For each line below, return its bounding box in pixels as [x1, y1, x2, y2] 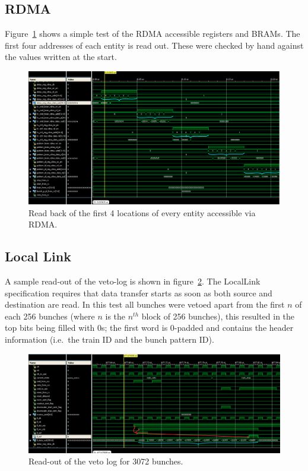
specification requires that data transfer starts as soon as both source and [5, 286, 272, 299]
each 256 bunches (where [5, 309, 95, 322]
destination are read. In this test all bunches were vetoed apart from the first [5, 298, 285, 311]
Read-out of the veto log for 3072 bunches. [28, 455, 183, 467]
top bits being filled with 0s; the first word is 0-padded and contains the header [5, 321, 294, 334]
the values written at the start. [5, 50, 117, 63]
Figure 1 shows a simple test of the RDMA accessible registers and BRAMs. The [5, 27, 300, 40]
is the [105, 309, 126, 322]
